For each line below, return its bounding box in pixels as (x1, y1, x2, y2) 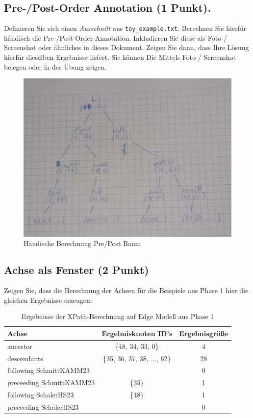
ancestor (7, 341, 32, 351)
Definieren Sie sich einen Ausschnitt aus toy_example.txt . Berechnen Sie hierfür (4, 23, 247, 33)
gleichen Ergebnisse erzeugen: (4, 295, 92, 305)
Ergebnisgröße (179, 328, 228, 338)
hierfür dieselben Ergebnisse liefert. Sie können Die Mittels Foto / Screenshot (4, 52, 236, 62)
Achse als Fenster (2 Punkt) (4, 262, 149, 277)
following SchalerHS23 (7, 390, 74, 400)
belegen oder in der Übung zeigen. (4, 61, 106, 72)
